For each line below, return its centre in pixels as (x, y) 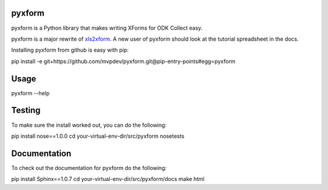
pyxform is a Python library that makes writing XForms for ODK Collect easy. (107, 28)
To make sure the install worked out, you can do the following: (89, 125)
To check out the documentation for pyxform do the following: (89, 168)
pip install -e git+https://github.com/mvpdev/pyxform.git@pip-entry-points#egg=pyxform (124, 61)
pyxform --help (30, 93)
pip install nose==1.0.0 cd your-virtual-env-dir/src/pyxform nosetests (98, 136)
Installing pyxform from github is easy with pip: (70, 50)
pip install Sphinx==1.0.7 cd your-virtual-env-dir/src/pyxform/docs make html (108, 179)
